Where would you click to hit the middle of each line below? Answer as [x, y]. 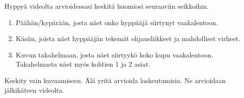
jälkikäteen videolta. [34, 90]
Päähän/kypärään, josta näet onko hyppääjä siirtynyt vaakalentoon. [117, 22]
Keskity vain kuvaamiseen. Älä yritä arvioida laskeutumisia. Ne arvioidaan [115, 80]
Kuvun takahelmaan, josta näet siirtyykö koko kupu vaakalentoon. [114, 54]
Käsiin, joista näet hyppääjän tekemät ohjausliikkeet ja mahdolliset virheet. [128, 38]
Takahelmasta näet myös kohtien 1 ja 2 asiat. [83, 64]
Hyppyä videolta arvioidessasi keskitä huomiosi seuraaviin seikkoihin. [107, 6]
